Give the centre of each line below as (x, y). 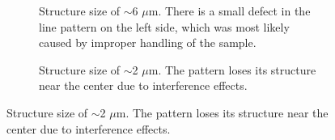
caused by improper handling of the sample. (148, 42)
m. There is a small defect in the (229, 11)
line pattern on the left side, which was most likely (164, 26)
